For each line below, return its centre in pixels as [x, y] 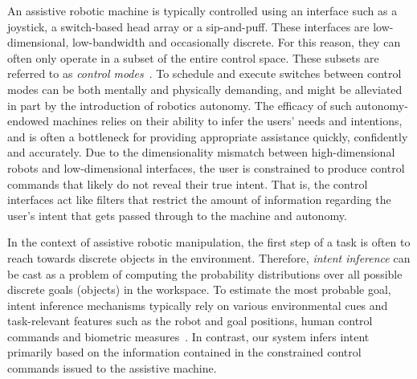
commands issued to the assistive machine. [112, 368]
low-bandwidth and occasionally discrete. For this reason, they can [236, 42]
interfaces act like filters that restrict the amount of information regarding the [199, 200]
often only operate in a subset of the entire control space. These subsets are [193, 57]
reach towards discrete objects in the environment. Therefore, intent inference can [209, 257]
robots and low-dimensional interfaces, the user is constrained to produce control [206, 167]
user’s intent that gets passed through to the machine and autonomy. [177, 215]
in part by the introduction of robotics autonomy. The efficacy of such [180, 105]
